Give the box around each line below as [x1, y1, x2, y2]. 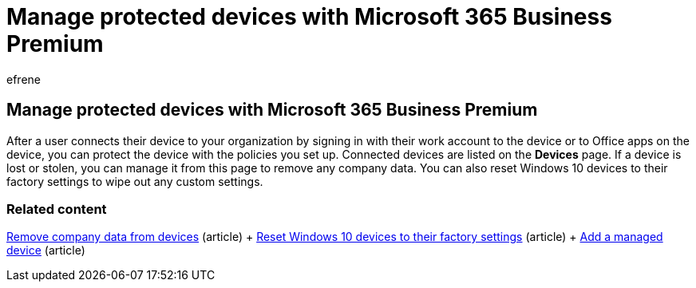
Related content [6, 200, 107, 217]
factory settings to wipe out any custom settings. [6, 174, 263, 188]
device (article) [6, 243, 85, 258]
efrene [6, 72, 41, 86]
